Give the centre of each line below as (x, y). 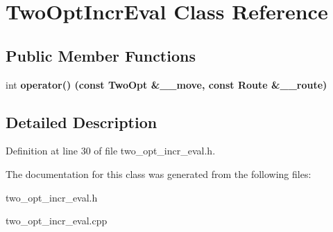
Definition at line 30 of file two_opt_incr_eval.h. (111, 151)
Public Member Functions (101, 55)
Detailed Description (82, 122)
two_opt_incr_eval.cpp (57, 221)
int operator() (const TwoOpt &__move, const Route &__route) (166, 84)
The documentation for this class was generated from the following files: (159, 173)
